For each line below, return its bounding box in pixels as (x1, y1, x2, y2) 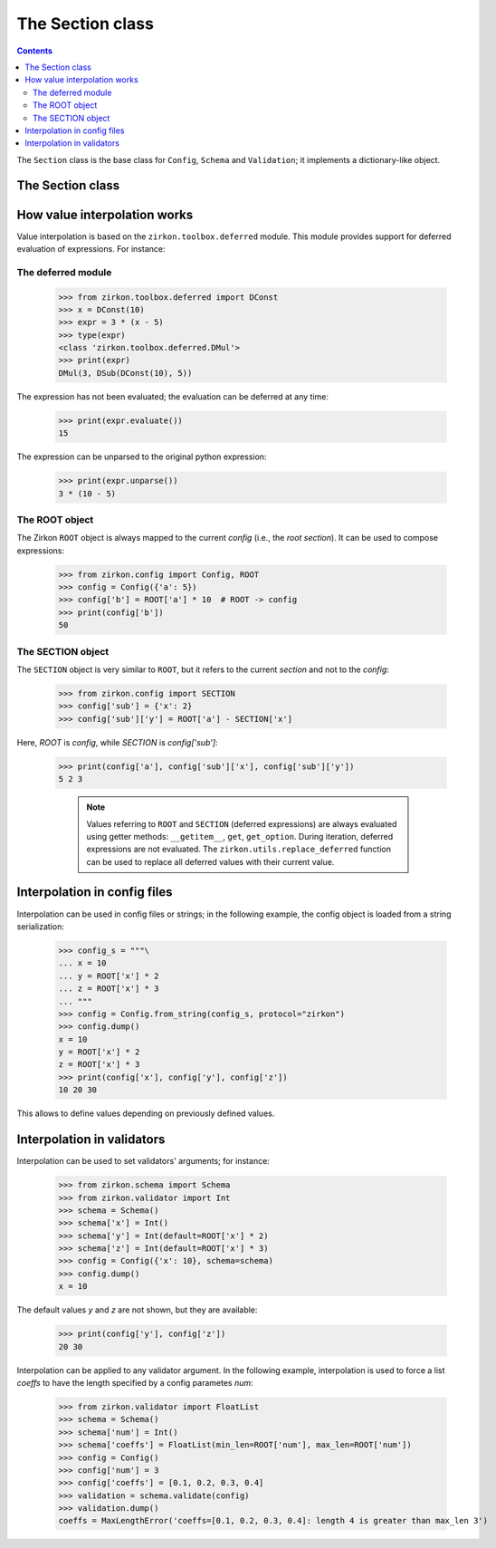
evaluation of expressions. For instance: (16, 243, 166, 254)
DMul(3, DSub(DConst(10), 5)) (58, 368, 193, 378)
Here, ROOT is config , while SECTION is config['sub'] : (16, 736, 218, 747)
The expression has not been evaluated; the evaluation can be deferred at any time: (16, 390, 329, 402)
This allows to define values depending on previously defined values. (16, 1108, 275, 1119)
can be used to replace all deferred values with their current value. (86, 856, 335, 867)
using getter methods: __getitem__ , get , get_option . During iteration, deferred (86, 831, 394, 841)
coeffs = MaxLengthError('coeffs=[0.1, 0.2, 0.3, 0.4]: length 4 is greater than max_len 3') (58, 1515, 489, 1526)
